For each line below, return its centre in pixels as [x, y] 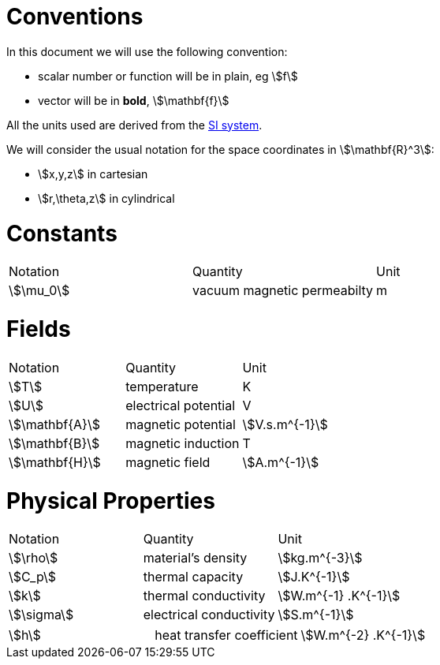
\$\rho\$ [34, 558]
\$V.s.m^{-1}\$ [285, 424]
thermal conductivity [204, 596]
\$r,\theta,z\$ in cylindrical [106, 198]
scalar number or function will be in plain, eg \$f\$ [168, 76]
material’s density [195, 558]
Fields [39, 329]
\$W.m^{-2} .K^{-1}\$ [363, 635]
